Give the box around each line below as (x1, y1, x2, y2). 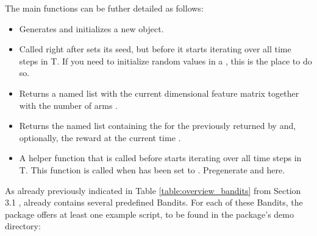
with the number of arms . (19, 99, 118, 111)
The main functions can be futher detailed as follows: (5, 2, 204, 14)
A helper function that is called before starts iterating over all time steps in (19, 151, 302, 164)
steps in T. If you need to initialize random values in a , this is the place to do (19, 54, 312, 67)
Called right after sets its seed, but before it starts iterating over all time (19, 43, 291, 55)
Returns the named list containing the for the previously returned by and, (19, 119, 296, 132)
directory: (5, 220, 41, 232)
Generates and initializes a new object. (19, 22, 164, 35)
